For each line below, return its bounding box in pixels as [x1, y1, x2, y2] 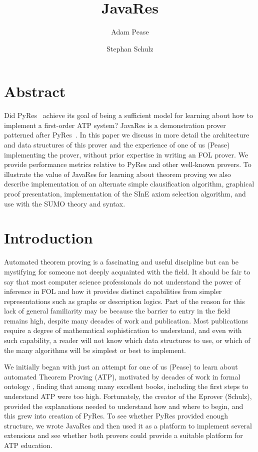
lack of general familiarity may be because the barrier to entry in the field [4, 305, 230, 316]
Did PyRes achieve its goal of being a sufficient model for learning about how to [4, 110, 253, 120]
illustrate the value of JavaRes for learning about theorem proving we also [4, 168, 231, 179]
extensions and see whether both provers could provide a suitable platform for [4, 430, 243, 440]
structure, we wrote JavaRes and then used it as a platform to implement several [4, 420, 252, 430]
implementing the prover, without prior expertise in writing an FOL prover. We [4, 149, 248, 159]
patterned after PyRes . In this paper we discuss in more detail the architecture [4, 129, 249, 140]
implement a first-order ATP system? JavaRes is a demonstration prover [4, 119, 226, 130]
